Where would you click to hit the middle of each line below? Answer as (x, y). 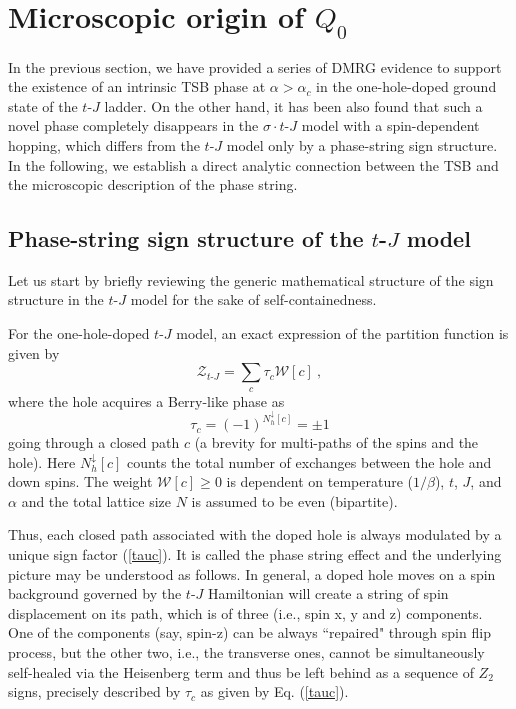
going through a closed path (94, 442)
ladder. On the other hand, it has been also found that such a (293, 105)
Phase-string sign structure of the (186, 238)
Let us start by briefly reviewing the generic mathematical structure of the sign (251, 279)
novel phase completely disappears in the (133, 125)
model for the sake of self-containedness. (253, 299)
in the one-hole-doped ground (406, 86)
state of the (43, 105)
